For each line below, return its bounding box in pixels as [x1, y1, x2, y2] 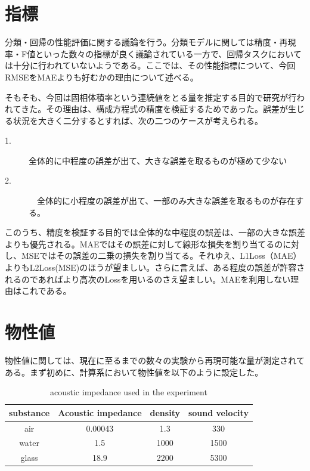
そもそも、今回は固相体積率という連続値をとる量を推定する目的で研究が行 [5, 91, 297, 103]
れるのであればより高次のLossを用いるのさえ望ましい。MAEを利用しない [5, 272, 291, 285]
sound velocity [188, 406, 249, 419]
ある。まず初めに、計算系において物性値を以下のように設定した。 [5, 365, 263, 378]
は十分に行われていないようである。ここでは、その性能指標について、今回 [5, 59, 296, 72]
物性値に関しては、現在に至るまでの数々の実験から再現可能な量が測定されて [5, 354, 305, 366]
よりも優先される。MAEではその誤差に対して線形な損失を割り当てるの [5, 237, 283, 250]
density [150, 406, 180, 419]
